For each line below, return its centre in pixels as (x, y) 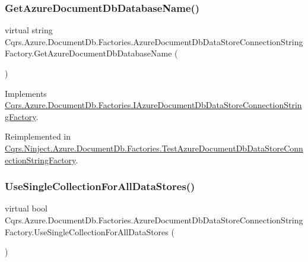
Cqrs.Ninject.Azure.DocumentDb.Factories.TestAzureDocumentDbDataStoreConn (154, 148)
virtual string (29, 30)
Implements (26, 93)
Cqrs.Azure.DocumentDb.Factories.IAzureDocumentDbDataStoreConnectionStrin (153, 105)
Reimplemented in (38, 136)
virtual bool (26, 208)
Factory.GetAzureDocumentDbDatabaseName (88, 53)
